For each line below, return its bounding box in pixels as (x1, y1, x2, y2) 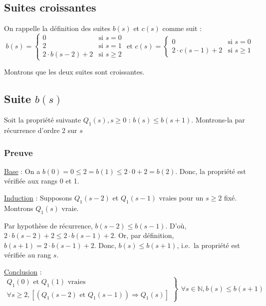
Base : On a (4, 165, 40, 176)
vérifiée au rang (4, 249, 51, 260)
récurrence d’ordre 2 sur (4, 124, 77, 135)
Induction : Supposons (4, 192, 72, 202)
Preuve (4, 146, 33, 158)
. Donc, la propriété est (175, 165, 246, 176)
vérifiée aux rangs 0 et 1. (4, 175, 79, 186)
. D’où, (165, 220, 187, 230)
